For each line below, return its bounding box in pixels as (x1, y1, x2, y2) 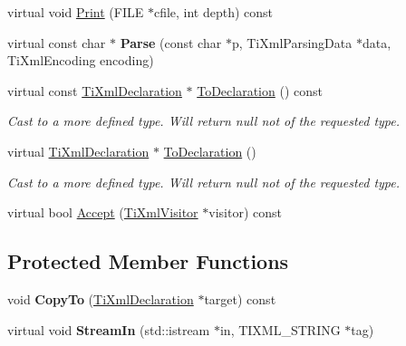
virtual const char (7, 33, 106, 52)
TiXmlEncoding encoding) (7, 51, 154, 70)
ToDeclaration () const (197, 81, 323, 100)
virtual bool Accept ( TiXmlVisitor (7, 203, 198, 222)
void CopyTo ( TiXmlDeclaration (7, 289, 194, 308)
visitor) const (208, 203, 282, 222)
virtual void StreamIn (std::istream (7, 320, 210, 339)
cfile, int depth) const (153, 3, 274, 21)
